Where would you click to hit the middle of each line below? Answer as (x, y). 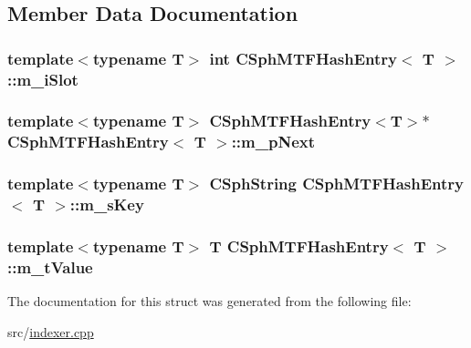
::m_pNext (273, 142)
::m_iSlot (43, 79)
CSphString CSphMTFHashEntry (337, 184)
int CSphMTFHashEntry (303, 58)
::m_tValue (50, 266)
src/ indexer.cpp (51, 331)
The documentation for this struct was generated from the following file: (209, 301)
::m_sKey (107, 205)
